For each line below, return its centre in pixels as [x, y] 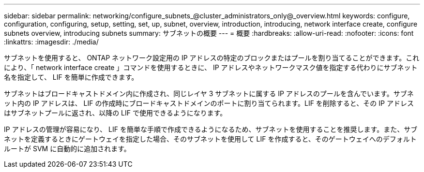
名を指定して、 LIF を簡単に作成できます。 [71, 77]
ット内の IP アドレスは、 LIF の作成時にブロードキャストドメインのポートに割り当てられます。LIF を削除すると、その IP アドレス [209, 103]
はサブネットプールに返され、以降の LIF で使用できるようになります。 [115, 113]
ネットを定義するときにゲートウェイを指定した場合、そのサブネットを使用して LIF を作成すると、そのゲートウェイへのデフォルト [210, 139]
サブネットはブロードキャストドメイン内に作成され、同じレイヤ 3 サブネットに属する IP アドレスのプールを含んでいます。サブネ [209, 93]
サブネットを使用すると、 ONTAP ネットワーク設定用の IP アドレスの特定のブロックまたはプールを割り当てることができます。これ [212, 58]
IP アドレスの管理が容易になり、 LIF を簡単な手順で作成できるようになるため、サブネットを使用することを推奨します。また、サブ [211, 129]
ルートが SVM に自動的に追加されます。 [67, 149]
